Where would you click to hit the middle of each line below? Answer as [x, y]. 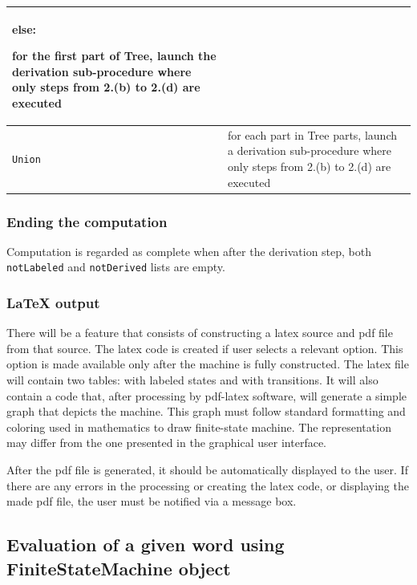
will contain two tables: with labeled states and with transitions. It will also [192, 380]
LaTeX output [53, 302]
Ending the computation [87, 221]
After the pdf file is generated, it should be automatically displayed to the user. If [207, 470]
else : [24, 28]
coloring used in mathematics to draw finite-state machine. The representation [199, 427]
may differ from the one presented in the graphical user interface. [166, 443]
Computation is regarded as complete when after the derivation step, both [189, 251]
